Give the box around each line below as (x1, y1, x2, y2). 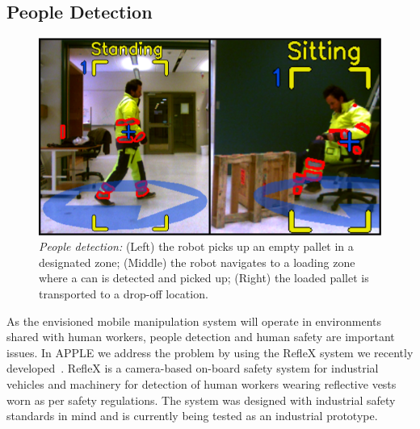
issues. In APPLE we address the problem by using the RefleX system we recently (6, 344, 414, 360)
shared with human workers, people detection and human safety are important (6, 328, 395, 345)
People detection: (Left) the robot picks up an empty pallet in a (39, 238, 354, 255)
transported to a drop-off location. (39, 285, 208, 302)
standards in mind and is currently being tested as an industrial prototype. (6, 407, 378, 424)
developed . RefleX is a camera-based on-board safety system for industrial (6, 360, 379, 377)
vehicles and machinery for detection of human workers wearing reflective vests (6, 375, 397, 392)
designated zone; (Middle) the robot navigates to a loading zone (39, 253, 355, 270)
